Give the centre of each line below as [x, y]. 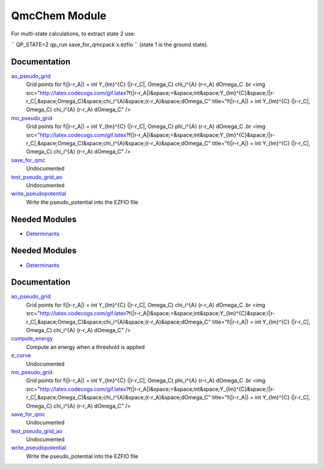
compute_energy [32, 339]
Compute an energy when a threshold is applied [85, 347]
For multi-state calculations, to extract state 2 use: [73, 34]
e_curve [21, 356]
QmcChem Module [59, 16]
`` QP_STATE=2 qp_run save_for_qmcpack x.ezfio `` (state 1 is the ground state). [109, 44]
